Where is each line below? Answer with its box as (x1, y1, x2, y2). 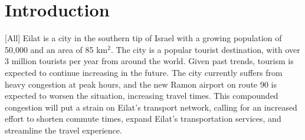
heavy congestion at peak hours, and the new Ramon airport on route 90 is (5, 78, 277, 90)
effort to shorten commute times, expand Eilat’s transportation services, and (5, 112, 281, 125)
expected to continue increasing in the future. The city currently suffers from (5, 66, 283, 78)
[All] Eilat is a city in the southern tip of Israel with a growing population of (5, 32, 282, 44)
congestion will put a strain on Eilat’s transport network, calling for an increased (5, 101, 297, 113)
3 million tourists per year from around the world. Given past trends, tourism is (5, 55, 294, 67)
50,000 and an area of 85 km (5, 43, 108, 55)
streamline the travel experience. (5, 124, 122, 136)
